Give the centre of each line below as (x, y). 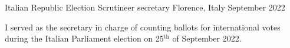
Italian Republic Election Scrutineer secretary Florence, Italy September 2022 (145, 7)
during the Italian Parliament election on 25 (84, 38)
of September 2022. (207, 38)
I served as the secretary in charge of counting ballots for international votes (143, 27)
